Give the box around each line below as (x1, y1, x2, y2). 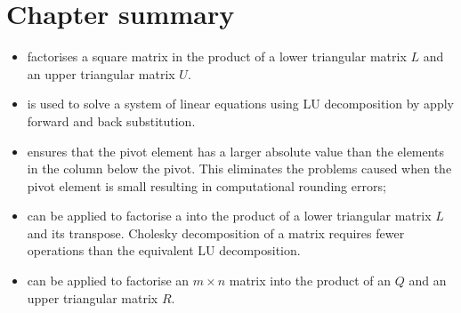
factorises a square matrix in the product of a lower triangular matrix (27, 47, 407, 66)
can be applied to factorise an (27, 271, 190, 290)
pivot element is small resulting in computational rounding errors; (27, 176, 386, 195)
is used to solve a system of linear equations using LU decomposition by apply (27, 94, 454, 113)
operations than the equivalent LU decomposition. (27, 241, 301, 260)
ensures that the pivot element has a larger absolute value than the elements (27, 141, 445, 160)
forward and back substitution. (27, 111, 196, 130)
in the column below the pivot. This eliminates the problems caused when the (27, 159, 452, 178)
